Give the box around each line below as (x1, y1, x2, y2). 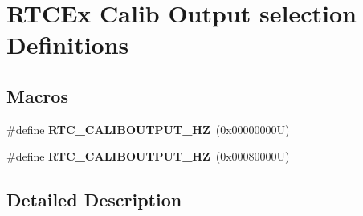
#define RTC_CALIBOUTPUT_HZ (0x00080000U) (6, 148, 290, 165)
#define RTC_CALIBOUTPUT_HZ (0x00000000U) (6, 120, 290, 137)
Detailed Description (6, 187, 182, 212)
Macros (6, 83, 68, 108)
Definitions (6, 28, 129, 61)
